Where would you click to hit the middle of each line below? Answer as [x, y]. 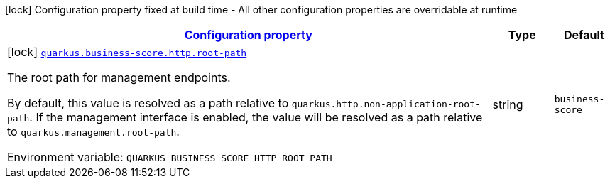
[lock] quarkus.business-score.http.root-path [127, 52]
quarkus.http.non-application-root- [386, 104]
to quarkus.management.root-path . [93, 131]
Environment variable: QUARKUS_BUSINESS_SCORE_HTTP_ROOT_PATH [170, 157]
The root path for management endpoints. [119, 77]
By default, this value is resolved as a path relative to [148, 103]
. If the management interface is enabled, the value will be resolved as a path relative [256, 117]
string [508, 104]
